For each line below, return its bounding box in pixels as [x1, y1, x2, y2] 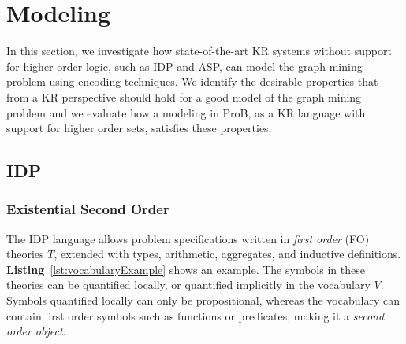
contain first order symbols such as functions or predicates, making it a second [6, 307, 385, 324]
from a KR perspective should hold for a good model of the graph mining [6, 88, 362, 105]
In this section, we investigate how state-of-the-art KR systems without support [6, 43, 392, 59]
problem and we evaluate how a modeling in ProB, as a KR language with [6, 104, 366, 120]
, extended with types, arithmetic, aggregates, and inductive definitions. [54, 246, 401, 262]
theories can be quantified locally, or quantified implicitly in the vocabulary [6, 276, 371, 293]
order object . [6, 323, 66, 339]
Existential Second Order [6, 199, 169, 219]
